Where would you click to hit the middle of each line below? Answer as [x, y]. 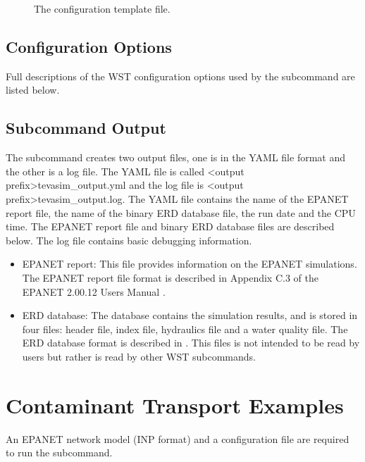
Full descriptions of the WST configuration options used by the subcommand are [180, 76]
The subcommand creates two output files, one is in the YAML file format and [176, 157]
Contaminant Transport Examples [175, 405]
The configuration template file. [102, 8]
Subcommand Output [86, 128]
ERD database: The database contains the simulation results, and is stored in [190, 315]
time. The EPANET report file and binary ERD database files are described [170, 226]
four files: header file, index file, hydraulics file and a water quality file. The [185, 329]
